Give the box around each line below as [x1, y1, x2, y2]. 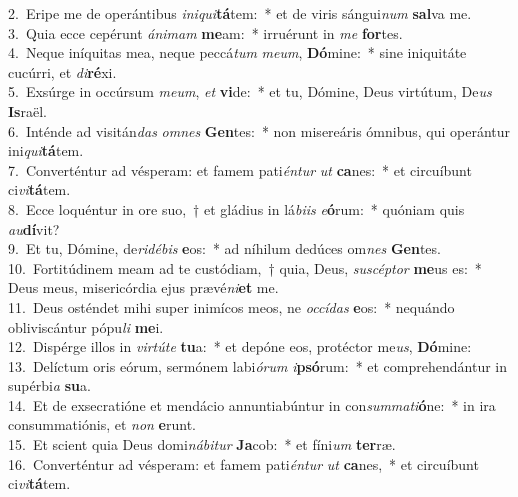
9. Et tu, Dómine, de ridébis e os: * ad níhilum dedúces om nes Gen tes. [8, 238, 441, 259]
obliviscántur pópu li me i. [8, 316, 164, 337]
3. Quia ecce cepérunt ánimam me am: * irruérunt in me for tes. [8, 22, 403, 43]
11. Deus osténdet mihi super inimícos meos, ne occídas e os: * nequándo [8, 296, 455, 317]
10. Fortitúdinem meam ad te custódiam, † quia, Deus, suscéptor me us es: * [8, 257, 482, 278]
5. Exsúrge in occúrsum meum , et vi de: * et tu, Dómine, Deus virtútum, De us [8, 81, 492, 102]
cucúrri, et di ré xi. [8, 61, 117, 82]
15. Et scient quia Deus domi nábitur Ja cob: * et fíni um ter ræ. [8, 434, 396, 455]
